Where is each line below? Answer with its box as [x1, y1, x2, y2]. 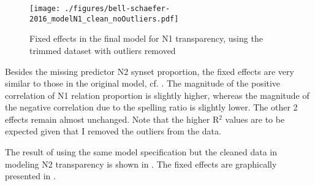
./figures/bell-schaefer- [64, 4, 170, 13]
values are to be [225, 112, 285, 125]
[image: [29, 4, 61, 13]
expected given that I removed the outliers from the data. [5, 125, 221, 138]
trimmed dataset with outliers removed [29, 44, 176, 56]
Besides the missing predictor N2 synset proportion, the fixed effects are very [5, 64, 294, 77]
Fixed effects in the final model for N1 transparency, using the [29, 32, 263, 45]
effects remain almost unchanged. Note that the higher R [5, 112, 219, 125]
